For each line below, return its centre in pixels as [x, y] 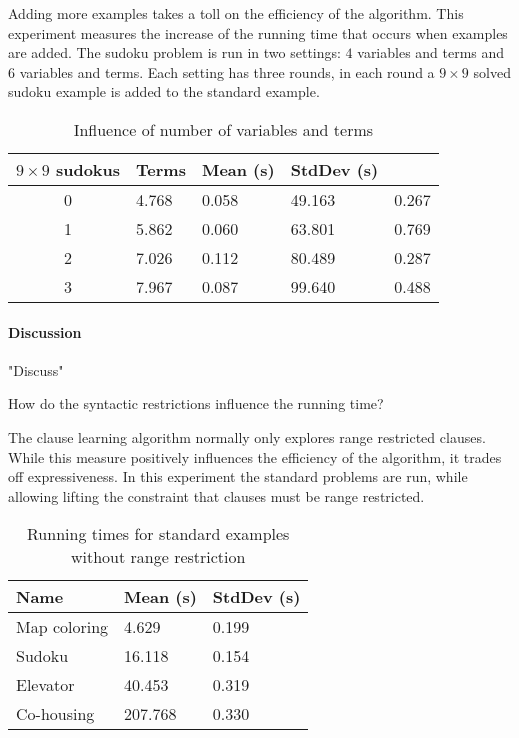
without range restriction [158, 557]
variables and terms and [431, 52]
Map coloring [62, 627]
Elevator [45, 685]
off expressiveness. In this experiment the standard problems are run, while [238, 476]
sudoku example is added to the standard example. [164, 91]
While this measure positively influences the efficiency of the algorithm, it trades [255, 456]
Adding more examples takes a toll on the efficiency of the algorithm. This [236, 13]
